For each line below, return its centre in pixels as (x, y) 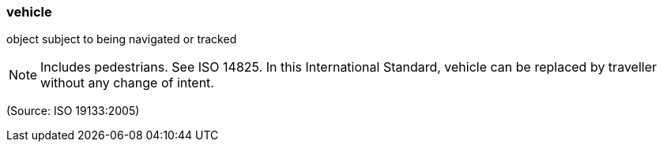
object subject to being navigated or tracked (122, 39)
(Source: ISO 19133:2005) (73, 111)
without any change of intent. (127, 83)
